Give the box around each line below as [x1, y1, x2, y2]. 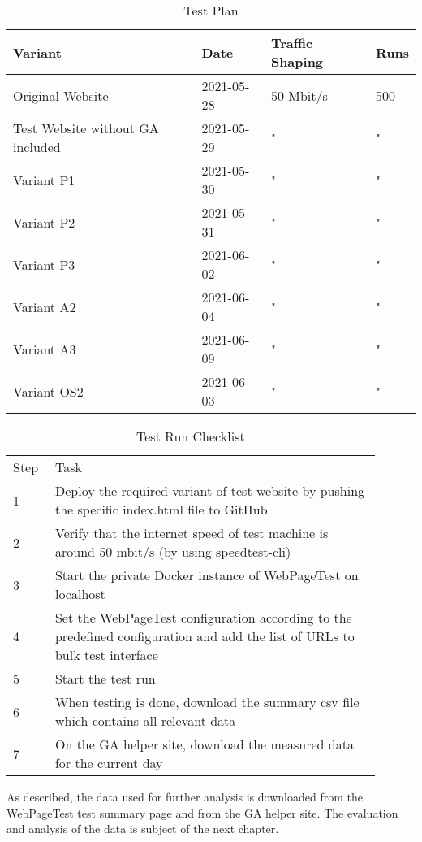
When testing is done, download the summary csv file [54, 692, 360, 711]
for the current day [54, 753, 163, 772]
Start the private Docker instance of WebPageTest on [54, 566, 359, 584]
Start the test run [54, 669, 156, 688]
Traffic [270, 33, 313, 52]
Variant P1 [13, 170, 75, 189]
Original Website [13, 85, 109, 105]
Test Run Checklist [136, 427, 245, 445]
